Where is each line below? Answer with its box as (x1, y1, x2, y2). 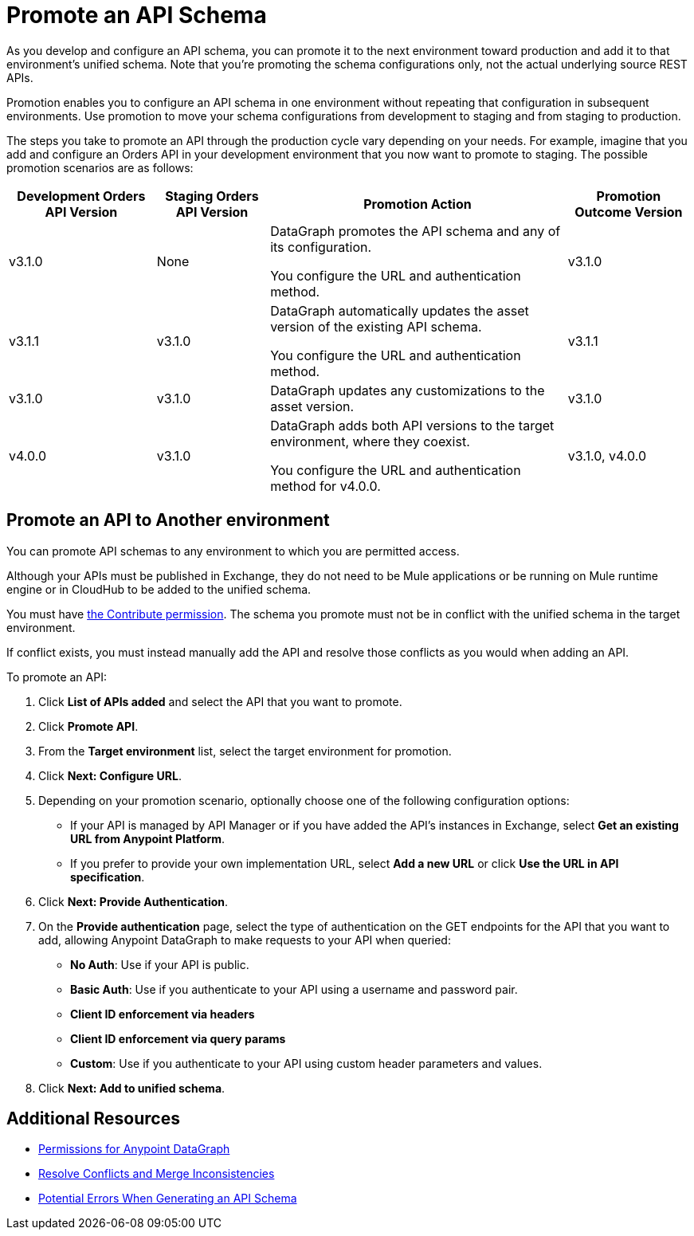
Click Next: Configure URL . (38, 768, 182, 783)
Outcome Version (574, 203, 683, 220)
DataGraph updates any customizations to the (270, 382, 545, 398)
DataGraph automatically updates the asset (270, 302, 529, 319)
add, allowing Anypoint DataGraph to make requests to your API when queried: (38, 932, 451, 947)
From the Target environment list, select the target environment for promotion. (38, 744, 452, 758)
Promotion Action (363, 195, 472, 212)
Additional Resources (6, 1108, 180, 1129)
